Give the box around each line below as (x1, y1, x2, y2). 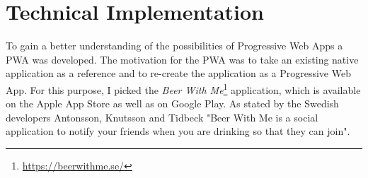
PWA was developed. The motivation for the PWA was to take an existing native (6, 52, 359, 66)
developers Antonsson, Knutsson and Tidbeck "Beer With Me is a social (6, 109, 318, 124)
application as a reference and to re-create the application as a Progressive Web (6, 66, 351, 81)
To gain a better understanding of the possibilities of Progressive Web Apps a (6, 38, 343, 53)
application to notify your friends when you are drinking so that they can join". (6, 124, 350, 138)
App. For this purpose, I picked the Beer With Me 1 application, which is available (6, 80, 361, 97)
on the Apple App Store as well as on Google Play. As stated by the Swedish (6, 96, 339, 111)
